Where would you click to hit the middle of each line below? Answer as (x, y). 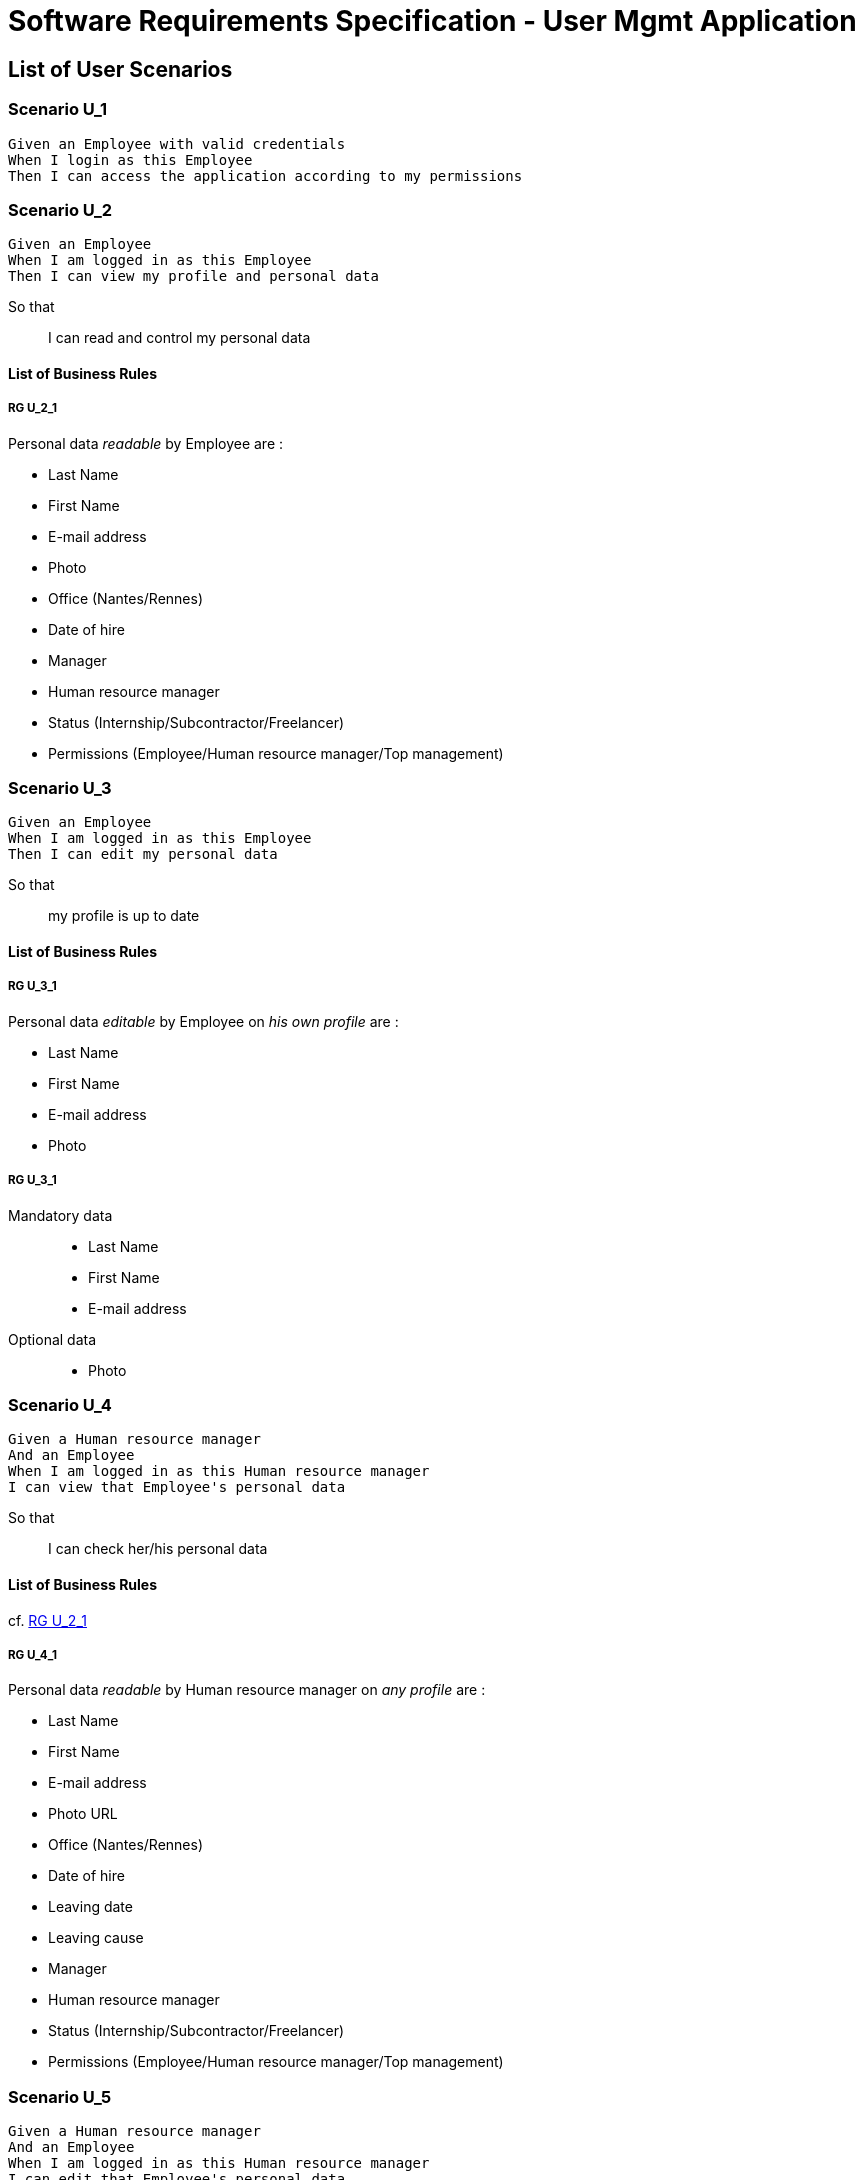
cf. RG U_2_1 (47, 1620)
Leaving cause (96, 1938)
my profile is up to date (124, 916)
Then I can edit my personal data (143, 854)
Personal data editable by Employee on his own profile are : (203, 1021)
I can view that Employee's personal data (177, 1487)
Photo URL (83, 1814)
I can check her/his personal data (158, 1549)
